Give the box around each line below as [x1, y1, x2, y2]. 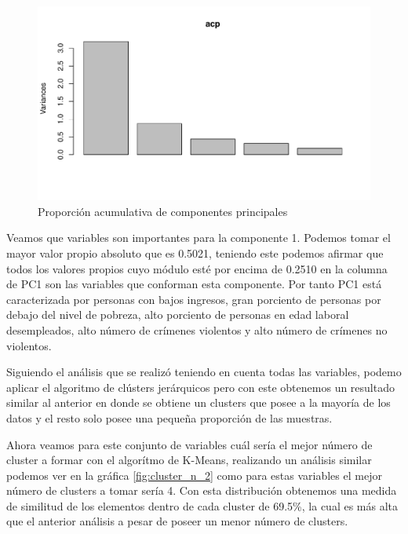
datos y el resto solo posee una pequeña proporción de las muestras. [6, 409, 333, 426]
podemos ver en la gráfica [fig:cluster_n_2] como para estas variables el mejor [6, 466, 382, 483]
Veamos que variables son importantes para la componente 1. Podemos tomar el [6, 229, 391, 246]
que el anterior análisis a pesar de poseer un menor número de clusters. [6, 513, 348, 529]
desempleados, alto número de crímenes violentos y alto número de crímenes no [6, 321, 388, 338]
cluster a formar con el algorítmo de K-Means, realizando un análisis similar [6, 452, 372, 468]
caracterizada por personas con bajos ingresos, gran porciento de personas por [6, 291, 381, 307]
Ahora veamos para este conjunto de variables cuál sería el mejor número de [6, 436, 373, 452]
